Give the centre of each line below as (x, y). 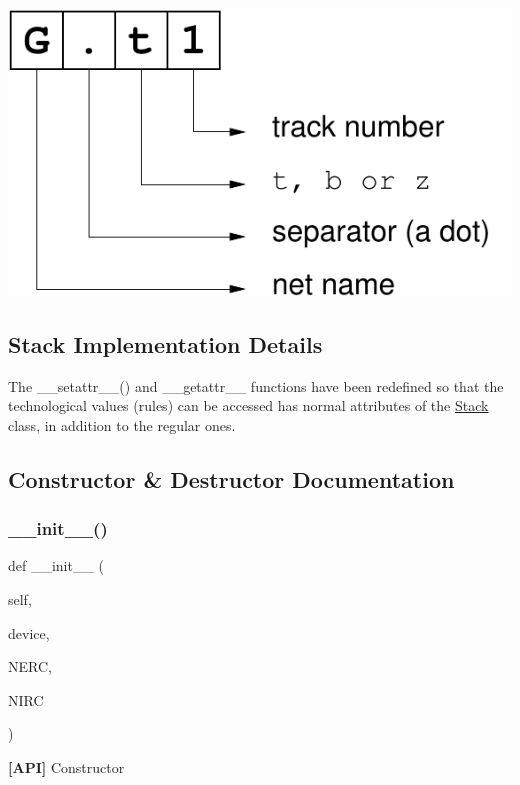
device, (29, 632)
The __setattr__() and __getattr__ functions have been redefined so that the (256, 385)
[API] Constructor (66, 767)
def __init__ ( (56, 565)
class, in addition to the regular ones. (122, 424)
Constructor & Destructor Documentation (231, 478)
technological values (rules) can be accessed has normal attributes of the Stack (248, 405)
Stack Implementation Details (165, 343)
